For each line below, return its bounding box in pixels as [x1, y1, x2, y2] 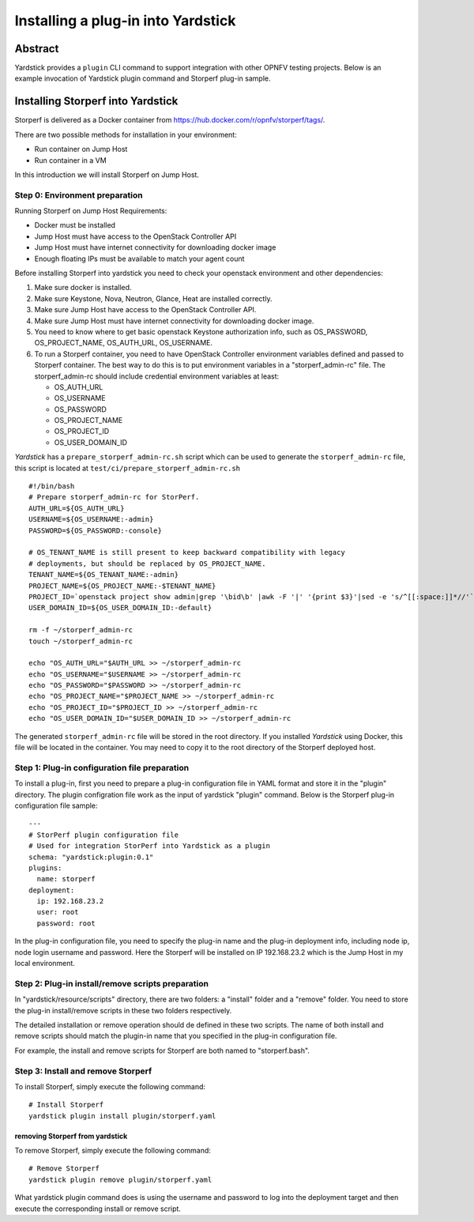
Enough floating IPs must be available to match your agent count [34, 254, 245, 263]
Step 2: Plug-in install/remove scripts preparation [14, 978, 209, 989]
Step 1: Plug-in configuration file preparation [14, 762, 190, 773]
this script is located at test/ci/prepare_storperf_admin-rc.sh [14, 463, 241, 473]
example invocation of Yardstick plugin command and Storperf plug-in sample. [14, 74, 271, 83]
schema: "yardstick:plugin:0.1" [28, 852, 154, 862]
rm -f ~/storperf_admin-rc [28, 625, 134, 635]
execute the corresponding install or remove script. [14, 1204, 182, 1213]
